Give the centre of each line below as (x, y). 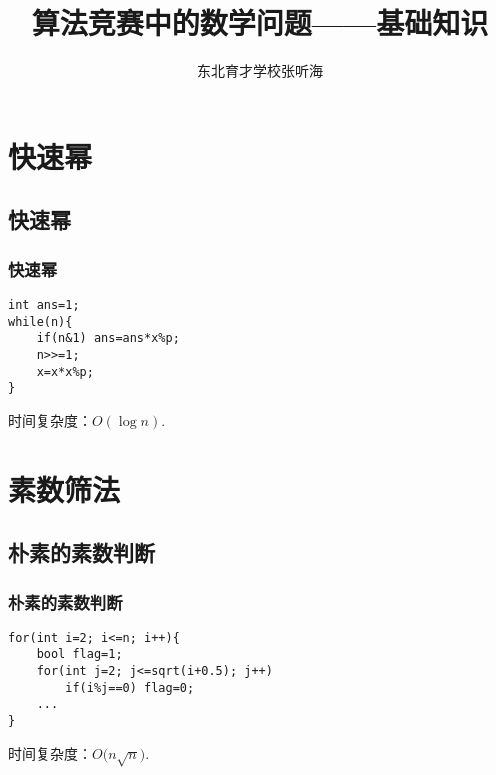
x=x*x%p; (65, 371)
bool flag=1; (79, 654)
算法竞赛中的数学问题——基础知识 (260, 22)
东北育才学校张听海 (260, 70)
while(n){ (40, 321)
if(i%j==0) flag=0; (130, 687)
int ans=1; (44, 304)
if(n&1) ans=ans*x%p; (108, 338)
